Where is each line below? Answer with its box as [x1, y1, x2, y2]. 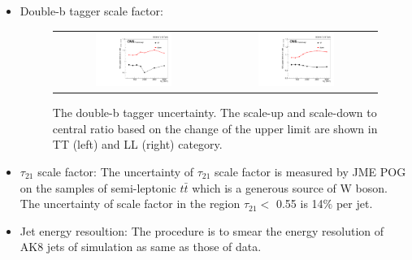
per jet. [336, 195, 373, 212]
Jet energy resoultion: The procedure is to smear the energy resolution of [20, 222, 384, 239]
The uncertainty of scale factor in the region [20, 195, 241, 212]
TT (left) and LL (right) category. [52, 136, 223, 153]
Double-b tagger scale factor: [20, 2, 163, 19]
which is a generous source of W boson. [192, 179, 388, 196]
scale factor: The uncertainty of [37, 162, 194, 180]
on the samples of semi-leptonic [20, 179, 176, 196]
